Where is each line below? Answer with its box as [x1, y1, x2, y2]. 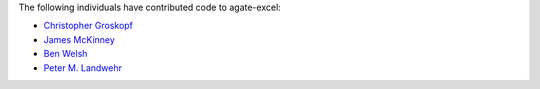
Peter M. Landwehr [43, 61, 122, 74]
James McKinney [43, 33, 115, 45]
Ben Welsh [43, 48, 88, 60]
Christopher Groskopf [43, 20, 134, 32]
